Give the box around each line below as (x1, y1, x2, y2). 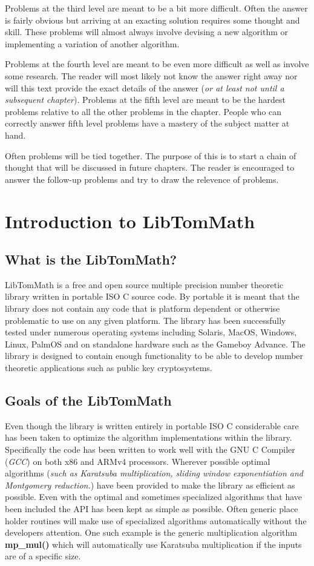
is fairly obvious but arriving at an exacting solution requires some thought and (5, 13, 300, 26)
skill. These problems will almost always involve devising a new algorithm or (5, 25, 288, 38)
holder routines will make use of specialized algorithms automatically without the (5, 514, 307, 527)
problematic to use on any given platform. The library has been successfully (5, 314, 286, 326)
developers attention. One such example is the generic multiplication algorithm (5, 526, 297, 539)
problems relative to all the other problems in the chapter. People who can (5, 105, 282, 117)
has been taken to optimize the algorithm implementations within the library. (5, 431, 292, 444)
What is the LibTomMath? (5, 250, 177, 269)
